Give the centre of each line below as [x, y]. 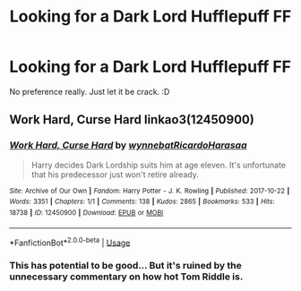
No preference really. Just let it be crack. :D [90, 91]
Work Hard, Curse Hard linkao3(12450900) [132, 120]
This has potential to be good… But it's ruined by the [125, 266]
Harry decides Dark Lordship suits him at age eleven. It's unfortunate [159, 165]
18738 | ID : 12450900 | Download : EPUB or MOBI [86, 212]
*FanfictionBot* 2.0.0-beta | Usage [70, 242]
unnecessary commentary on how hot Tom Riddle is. [126, 277]
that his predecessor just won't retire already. [115, 174]
